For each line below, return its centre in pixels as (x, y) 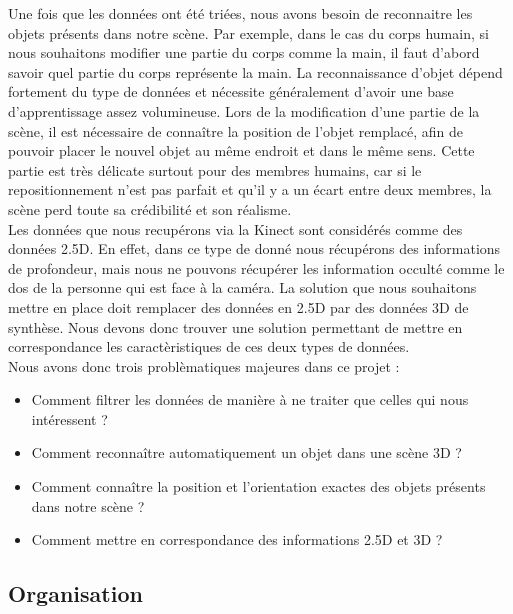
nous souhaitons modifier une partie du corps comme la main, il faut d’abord (244, 52)
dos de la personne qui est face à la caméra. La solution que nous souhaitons (242, 287)
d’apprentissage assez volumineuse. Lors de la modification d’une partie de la (244, 110)
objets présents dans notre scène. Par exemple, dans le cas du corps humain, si (248, 32)
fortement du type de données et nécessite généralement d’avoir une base (231, 91)
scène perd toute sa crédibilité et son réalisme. (150, 208)
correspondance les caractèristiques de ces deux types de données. (209, 346)
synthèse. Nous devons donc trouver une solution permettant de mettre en (235, 326)
